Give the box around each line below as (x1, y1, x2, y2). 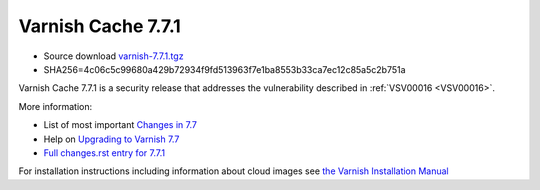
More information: (18, 100, 93, 112)
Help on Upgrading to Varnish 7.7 (43, 133, 180, 145)
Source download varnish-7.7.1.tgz (43, 50, 184, 62)
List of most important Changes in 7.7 (43, 119, 197, 131)
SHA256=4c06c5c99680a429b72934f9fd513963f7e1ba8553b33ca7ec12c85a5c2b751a (43, 63, 406, 75)
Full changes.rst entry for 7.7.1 (43, 146, 165, 159)
